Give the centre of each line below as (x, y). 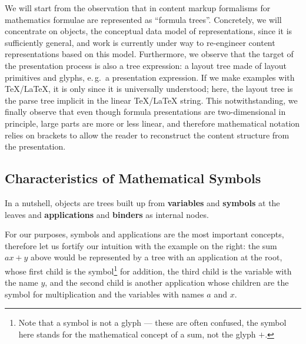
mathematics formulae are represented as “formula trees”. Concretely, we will (143, 19)
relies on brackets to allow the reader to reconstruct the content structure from (147, 135)
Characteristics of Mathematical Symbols (133, 178)
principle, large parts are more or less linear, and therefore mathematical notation (152, 123)
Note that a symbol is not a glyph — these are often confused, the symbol (152, 322)
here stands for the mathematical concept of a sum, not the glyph (137, 334)
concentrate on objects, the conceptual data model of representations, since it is (149, 31)
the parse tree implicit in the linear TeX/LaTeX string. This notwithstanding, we (151, 100)
